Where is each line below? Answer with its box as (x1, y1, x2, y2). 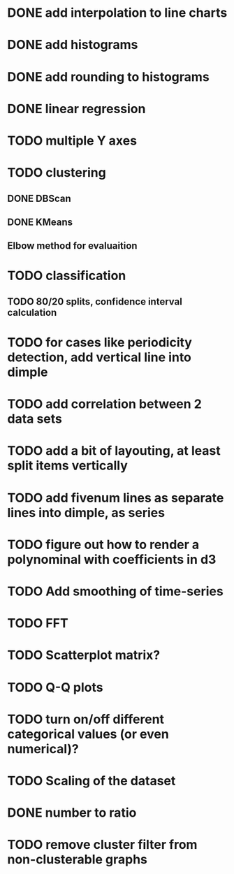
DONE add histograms (7, 37, 138, 53)
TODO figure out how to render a (7, 537, 200, 553)
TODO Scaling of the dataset (7, 773, 176, 789)
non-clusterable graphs (7, 852, 148, 868)
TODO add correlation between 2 (7, 396, 203, 412)
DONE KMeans (7, 216, 73, 228)
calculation (7, 306, 57, 319)
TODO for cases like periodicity (7, 335, 192, 351)
